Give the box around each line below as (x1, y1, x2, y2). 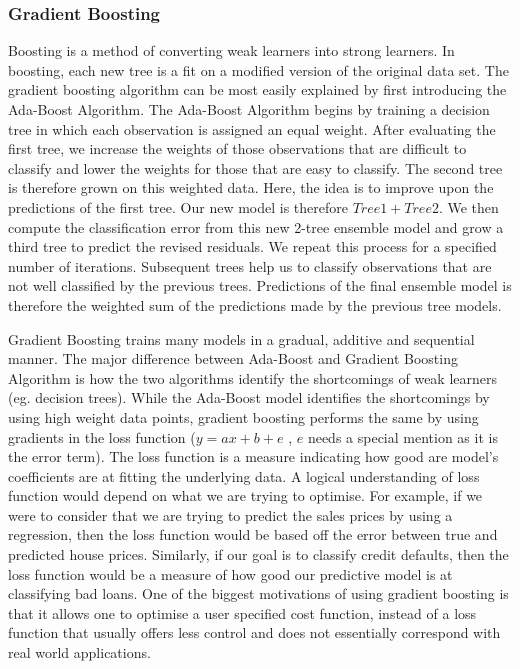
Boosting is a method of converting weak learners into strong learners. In (8, 40, 455, 61)
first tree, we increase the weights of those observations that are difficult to (8, 138, 467, 159)
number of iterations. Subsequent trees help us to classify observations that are (8, 255, 492, 276)
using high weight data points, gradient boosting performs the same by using (8, 406, 479, 427)
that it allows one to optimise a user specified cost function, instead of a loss (8, 602, 477, 623)
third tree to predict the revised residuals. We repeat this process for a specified (8, 236, 497, 257)
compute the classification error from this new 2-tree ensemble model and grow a (8, 216, 504, 237)
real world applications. (8, 642, 151, 663)
